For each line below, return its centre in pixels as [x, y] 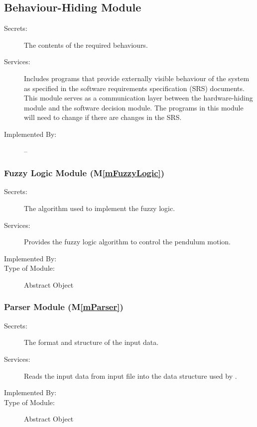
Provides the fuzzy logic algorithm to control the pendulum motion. [127, 242]
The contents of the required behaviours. [86, 45]
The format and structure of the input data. [91, 342]
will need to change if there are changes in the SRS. [103, 117]
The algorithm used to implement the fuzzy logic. [100, 208]
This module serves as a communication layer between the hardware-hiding [138, 98]
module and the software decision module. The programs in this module [134, 107]
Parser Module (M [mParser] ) [64, 307]
